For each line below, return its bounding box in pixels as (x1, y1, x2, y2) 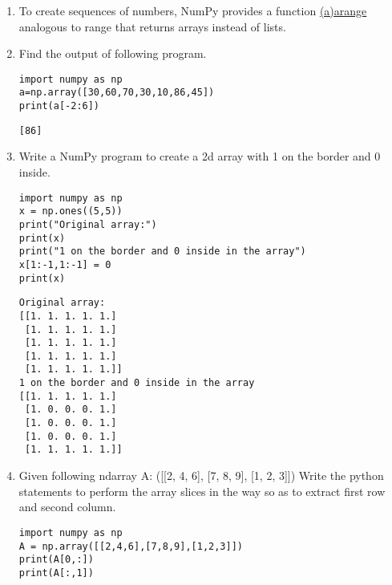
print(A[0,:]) (18, 554, 94, 566)
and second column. (18, 498, 116, 515)
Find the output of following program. (18, 45, 207, 62)
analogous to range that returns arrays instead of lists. (18, 18, 286, 35)
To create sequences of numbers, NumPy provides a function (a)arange (18, 2, 367, 18)
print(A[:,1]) (18, 567, 94, 579)
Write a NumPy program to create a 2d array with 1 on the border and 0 (18, 148, 381, 165)
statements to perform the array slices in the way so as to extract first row (18, 482, 386, 499)
